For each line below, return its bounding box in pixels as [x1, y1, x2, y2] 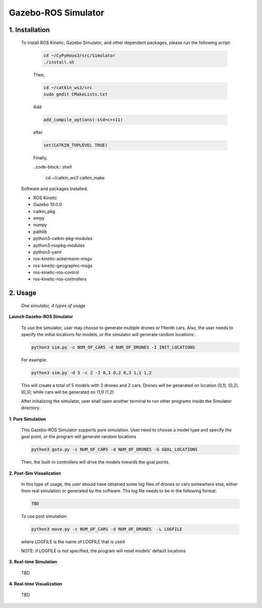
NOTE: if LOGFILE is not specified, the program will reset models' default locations [21, 548, 186, 554]
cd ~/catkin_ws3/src [43, 85, 92, 90]
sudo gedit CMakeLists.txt [43, 92, 108, 97]
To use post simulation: [21, 513, 68, 519]
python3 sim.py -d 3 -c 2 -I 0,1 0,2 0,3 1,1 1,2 [31, 370, 152, 375]
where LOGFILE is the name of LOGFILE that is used [21, 539, 125, 545]
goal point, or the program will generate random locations [21, 434, 136, 440]
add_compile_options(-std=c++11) [43, 117, 123, 123]
